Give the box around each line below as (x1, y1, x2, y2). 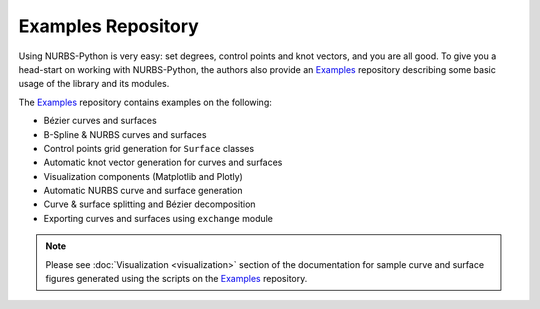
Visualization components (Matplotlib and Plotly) (43, 170, 244, 182)
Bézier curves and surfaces (43, 115, 157, 127)
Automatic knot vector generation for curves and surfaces (43, 156, 283, 169)
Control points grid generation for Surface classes (43, 142, 255, 154)
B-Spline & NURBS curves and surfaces (43, 128, 207, 140)
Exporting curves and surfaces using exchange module (43, 212, 274, 224)
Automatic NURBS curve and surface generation (43, 185, 243, 197)
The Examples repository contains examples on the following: (18, 96, 272, 108)
